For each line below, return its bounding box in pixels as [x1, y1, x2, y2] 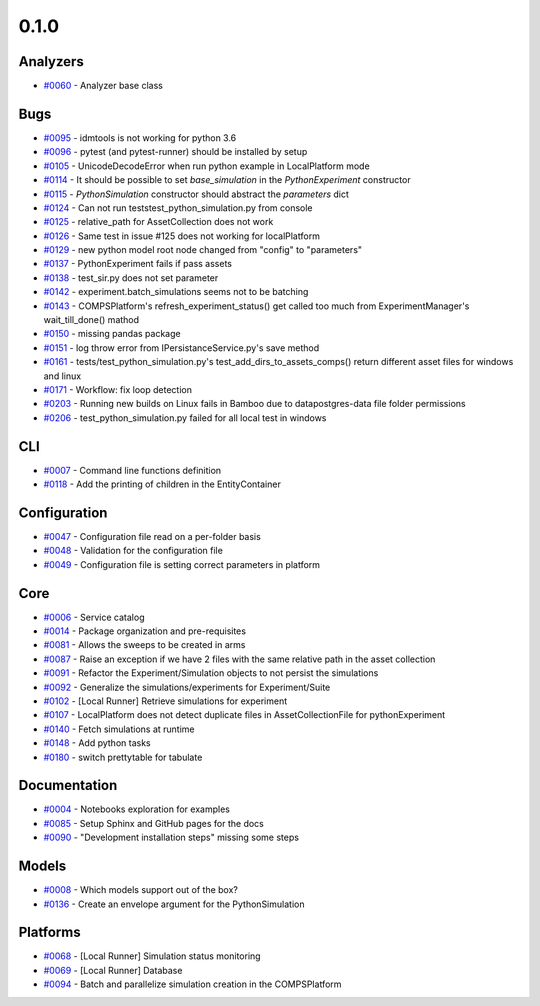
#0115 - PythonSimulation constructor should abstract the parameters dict [43, 188, 350, 200]
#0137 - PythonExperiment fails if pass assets [43, 258, 232, 270]
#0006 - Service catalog [43, 611, 145, 623]
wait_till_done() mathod [43, 314, 140, 326]
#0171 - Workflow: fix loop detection [43, 384, 192, 395]
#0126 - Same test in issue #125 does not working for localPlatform [43, 230, 320, 242]
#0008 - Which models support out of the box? [43, 884, 239, 896]
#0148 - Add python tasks [43, 737, 151, 749]
